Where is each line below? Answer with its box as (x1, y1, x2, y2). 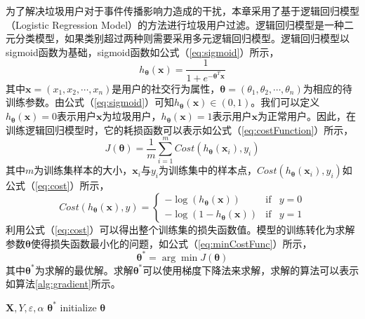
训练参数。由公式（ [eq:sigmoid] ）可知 (6, 95, 175, 109)
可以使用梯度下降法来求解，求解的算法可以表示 (142, 262, 359, 277)
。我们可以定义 (251, 95, 320, 109)
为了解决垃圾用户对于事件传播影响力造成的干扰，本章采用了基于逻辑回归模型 (6, 4, 359, 18)
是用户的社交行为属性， (112, 81, 220, 95)
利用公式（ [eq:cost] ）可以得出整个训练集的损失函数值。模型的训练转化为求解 (6, 222, 355, 236)
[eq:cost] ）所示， (35, 178, 109, 193)
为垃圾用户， (102, 109, 161, 123)
